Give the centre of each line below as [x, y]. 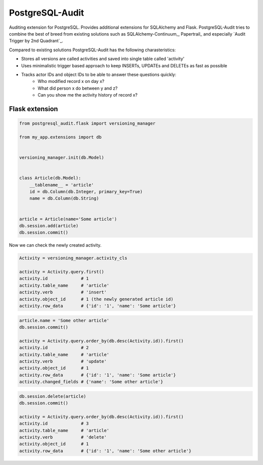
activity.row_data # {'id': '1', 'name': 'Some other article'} [105, 451]
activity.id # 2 [54, 348]
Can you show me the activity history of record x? [88, 95]
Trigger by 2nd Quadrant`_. [36, 41]
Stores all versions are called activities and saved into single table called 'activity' [103, 59]
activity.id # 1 [54, 279]
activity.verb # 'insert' [63, 292]
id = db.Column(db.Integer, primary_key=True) [86, 192]
